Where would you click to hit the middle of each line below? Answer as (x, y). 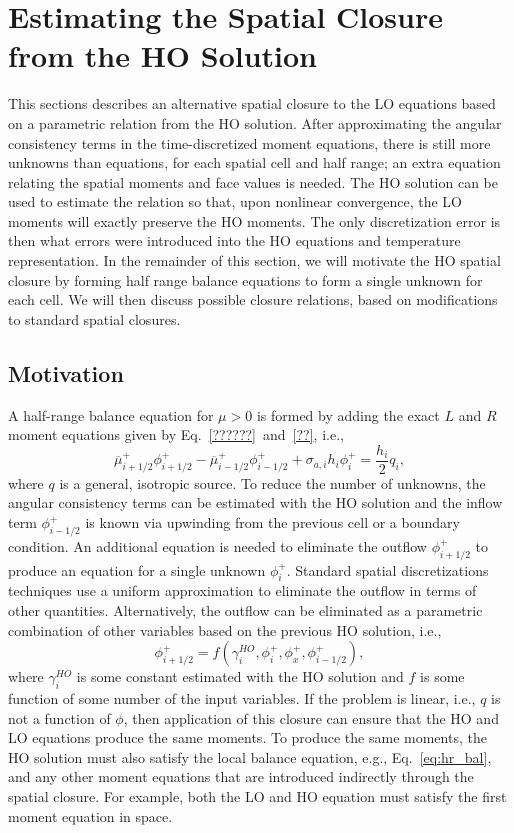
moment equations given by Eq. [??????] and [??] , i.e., (176, 434)
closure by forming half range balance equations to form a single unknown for (245, 279)
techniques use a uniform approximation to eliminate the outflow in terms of (242, 590)
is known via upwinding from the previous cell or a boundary (272, 522)
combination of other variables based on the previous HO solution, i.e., (225, 629)
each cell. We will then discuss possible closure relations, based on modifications (253, 299)
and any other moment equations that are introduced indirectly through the (241, 776)
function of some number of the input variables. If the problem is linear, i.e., (242, 698)
